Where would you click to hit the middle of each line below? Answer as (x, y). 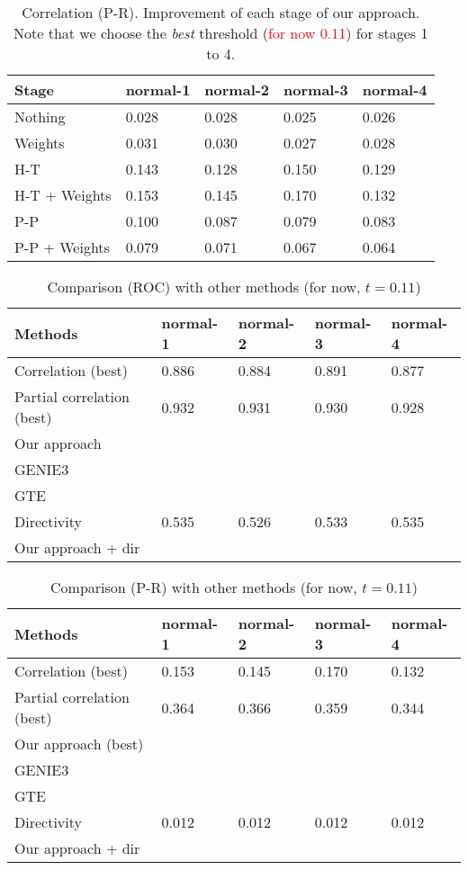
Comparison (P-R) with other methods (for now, (204, 587)
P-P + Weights (62, 247)
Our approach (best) (79, 744)
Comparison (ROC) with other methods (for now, (204, 287)
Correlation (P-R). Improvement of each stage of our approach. (221, 12)
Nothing (40, 117)
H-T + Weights (63, 195)
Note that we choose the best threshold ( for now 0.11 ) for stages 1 (221, 33)
